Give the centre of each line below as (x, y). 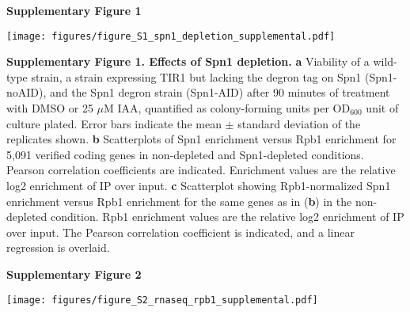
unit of (382, 108)
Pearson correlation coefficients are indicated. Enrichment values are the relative (201, 170)
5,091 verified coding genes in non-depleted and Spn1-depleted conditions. (185, 154)
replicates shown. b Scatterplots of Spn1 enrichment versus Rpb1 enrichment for (201, 139)
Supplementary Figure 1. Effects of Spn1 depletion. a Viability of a (188, 61)
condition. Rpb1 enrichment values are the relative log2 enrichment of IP (227, 217)
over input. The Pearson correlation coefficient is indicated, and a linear (180, 232)
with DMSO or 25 (50, 108)
